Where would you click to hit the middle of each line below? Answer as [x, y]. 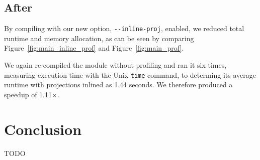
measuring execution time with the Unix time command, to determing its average [130, 74]
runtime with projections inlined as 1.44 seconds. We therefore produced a [118, 85]
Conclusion [43, 129]
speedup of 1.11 [28, 94]
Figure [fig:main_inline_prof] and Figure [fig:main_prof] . [94, 48]
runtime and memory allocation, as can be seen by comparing [99, 38]
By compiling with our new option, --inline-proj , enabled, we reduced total [124, 28]
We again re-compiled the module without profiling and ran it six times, [115, 65]
